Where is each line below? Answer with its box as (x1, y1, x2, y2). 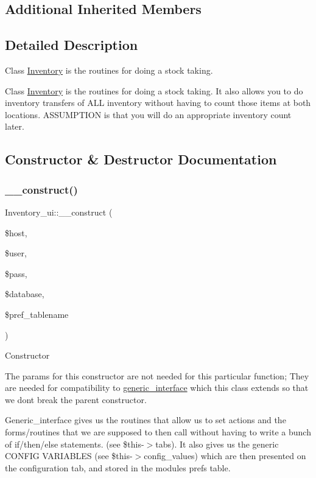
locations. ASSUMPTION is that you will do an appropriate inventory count (5, 108, 292, 121)
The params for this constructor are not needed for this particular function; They (5, 369, 309, 382)
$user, (5, 247, 27, 259)
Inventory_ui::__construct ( (5, 205, 113, 218)
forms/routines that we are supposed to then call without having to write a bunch (5, 426, 311, 438)
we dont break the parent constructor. (5, 393, 147, 406)
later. (5, 120, 24, 133)
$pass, (5, 267, 27, 279)
